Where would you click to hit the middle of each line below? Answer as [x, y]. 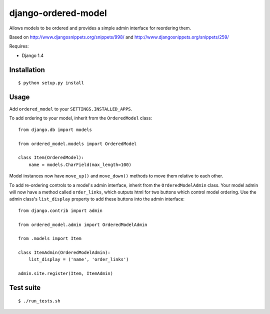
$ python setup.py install [51, 83]
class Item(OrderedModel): [51, 158]
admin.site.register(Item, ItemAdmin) [66, 273]
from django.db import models [55, 129]
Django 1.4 [33, 55]
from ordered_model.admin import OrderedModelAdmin [83, 224]
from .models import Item [50, 238]
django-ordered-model [58, 13]
